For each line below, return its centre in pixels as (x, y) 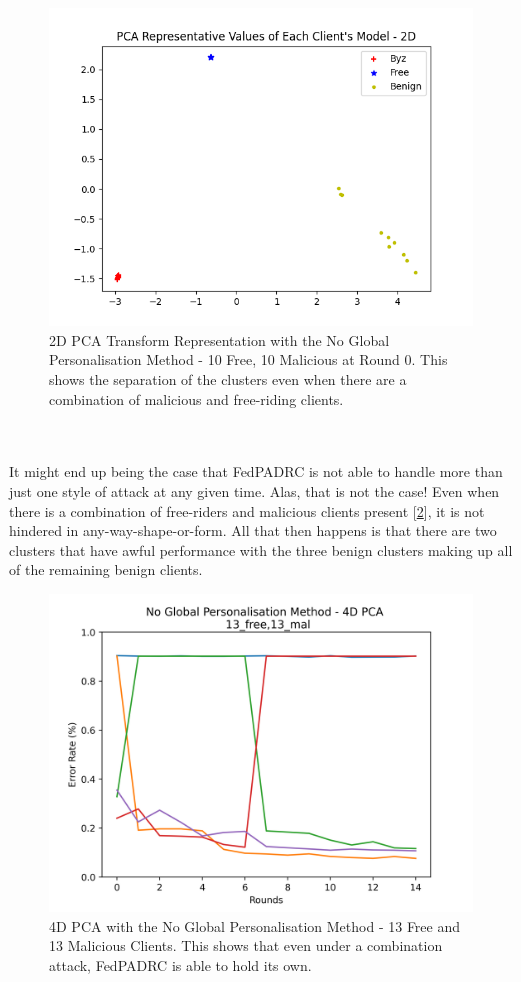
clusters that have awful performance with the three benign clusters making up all (261, 549)
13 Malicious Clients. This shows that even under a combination (246, 945)
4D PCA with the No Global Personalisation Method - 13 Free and (255, 925)
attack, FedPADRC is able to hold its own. (180, 964)
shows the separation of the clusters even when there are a (228, 378)
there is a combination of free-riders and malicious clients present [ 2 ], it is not (247, 510)
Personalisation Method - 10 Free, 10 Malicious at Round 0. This (248, 359)
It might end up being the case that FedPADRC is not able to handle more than (256, 471)
